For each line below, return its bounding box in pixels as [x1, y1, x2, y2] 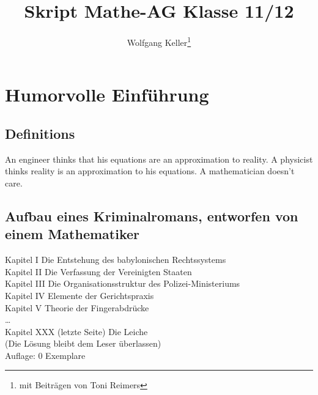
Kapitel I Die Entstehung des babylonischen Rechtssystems [5, 253, 226, 266]
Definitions [5, 124, 75, 142]
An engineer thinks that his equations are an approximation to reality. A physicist [5, 152, 313, 165]
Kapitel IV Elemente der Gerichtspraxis [5, 289, 154, 301]
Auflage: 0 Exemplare [5, 349, 86, 361]
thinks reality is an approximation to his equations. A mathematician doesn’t [5, 164, 295, 177]
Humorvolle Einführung [5, 82, 209, 107]
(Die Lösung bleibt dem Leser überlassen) [5, 337, 161, 350]
